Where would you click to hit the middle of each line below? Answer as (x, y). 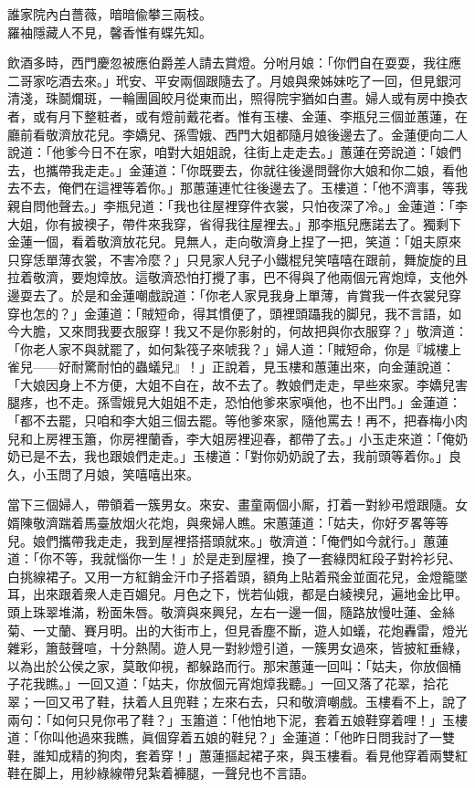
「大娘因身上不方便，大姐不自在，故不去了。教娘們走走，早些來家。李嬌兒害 (237, 384)
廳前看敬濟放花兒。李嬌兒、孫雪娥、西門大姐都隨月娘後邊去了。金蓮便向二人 (237, 134)
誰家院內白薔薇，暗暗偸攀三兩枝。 (110, 14)
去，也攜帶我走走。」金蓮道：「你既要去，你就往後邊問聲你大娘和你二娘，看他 (237, 169)
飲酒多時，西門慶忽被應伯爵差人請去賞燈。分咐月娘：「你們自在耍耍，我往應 (234, 63)
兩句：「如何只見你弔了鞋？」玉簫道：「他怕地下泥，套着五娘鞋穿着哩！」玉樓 (237, 719)
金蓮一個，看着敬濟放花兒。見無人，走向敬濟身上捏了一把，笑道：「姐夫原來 (234, 242)
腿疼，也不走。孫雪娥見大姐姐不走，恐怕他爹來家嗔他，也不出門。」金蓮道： (234, 402)
